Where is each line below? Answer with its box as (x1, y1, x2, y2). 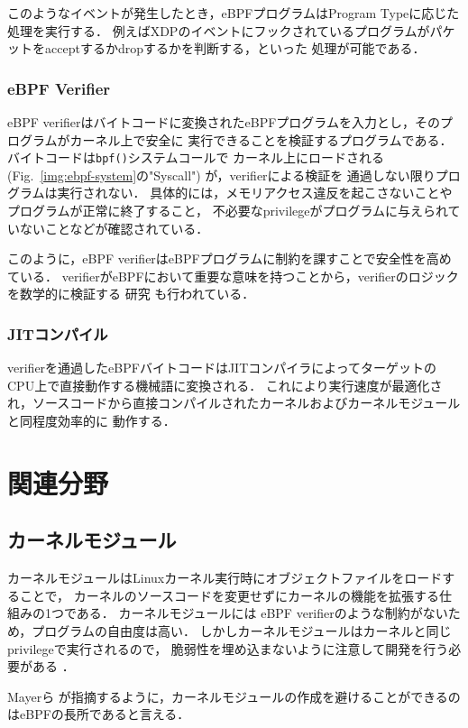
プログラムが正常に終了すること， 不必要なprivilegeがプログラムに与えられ (7, 201, 448, 220)
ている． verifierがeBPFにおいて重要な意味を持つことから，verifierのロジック (7, 266, 459, 285)
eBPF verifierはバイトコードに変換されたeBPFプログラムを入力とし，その (7, 113, 440, 131)
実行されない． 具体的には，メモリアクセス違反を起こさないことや (57, 183, 453, 202)
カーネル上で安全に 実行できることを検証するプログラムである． (69, 130, 453, 149)
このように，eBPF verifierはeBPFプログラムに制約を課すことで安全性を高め (7, 249, 452, 268)
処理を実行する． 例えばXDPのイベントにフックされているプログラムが (7, 21, 430, 40)
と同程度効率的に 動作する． (7, 411, 176, 429)
